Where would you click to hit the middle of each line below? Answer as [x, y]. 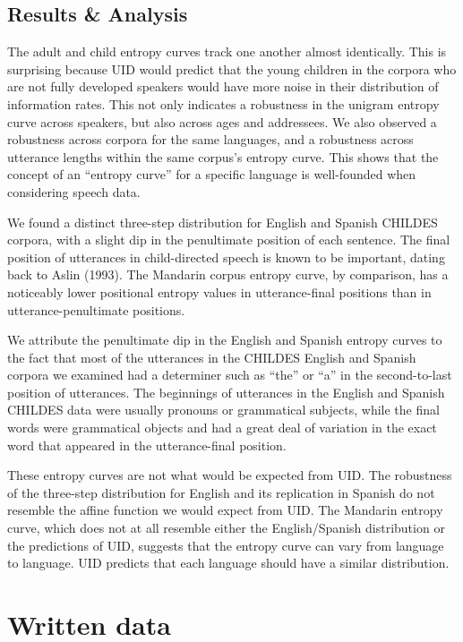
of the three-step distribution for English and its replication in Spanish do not [221, 492]
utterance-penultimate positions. [96, 309]
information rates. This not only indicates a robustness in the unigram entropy [223, 103]
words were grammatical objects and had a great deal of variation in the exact [222, 428]
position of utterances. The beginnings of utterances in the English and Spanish [226, 392]
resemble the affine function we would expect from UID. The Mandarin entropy [225, 510]
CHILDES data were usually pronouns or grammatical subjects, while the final [223, 410]
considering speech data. [74, 191]
